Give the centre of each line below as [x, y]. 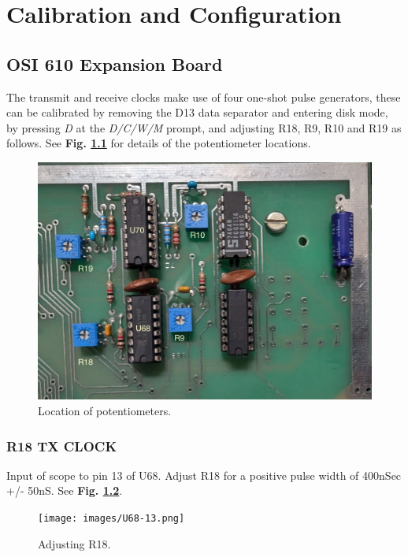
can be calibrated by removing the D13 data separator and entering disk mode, [197, 112]
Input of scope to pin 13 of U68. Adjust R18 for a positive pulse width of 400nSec [204, 475]
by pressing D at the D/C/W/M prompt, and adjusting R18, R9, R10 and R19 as [204, 127]
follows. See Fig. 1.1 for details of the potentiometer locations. [159, 143]
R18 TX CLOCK [62, 446]
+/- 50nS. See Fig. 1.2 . [65, 490]
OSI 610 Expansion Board [115, 63]
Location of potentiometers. [105, 410]
